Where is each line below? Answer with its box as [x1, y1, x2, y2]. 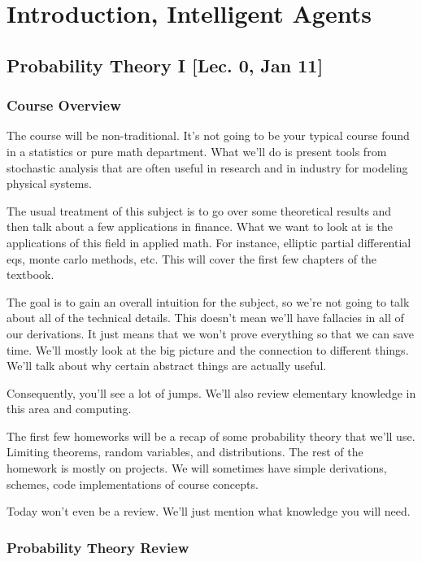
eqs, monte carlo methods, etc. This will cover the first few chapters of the [7, 250, 377, 267]
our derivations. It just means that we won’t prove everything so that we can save [7, 325, 414, 342]
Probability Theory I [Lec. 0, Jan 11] [7, 52, 324, 77]
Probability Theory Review [7, 537, 189, 557]
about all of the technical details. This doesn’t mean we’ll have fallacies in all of [7, 309, 404, 326]
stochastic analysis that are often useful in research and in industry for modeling [7, 159, 408, 176]
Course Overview [7, 95, 121, 115]
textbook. [7, 266, 54, 283]
